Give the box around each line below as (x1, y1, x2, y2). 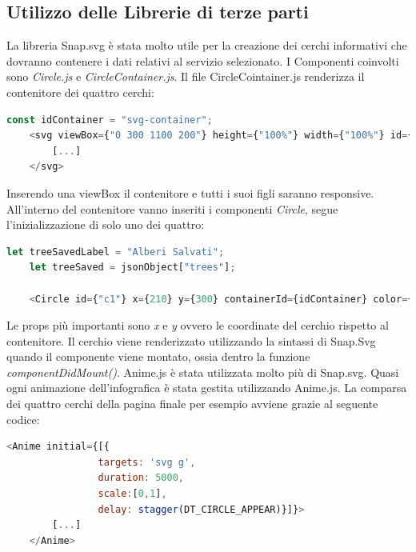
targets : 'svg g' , (98, 456, 196, 468)
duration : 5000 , (98, 472, 184, 484)
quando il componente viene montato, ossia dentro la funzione (6, 348, 310, 365)
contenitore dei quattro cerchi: (6, 83, 154, 100)
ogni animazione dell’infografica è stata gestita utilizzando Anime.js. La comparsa (6, 379, 407, 396)
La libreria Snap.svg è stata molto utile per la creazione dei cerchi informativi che (6, 37, 407, 54)
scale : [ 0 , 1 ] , (98, 488, 167, 500)
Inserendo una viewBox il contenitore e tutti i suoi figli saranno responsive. (6, 184, 374, 201)
